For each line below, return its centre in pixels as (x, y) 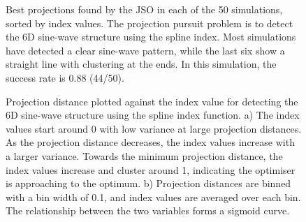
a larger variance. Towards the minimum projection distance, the (144, 155)
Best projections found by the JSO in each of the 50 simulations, (144, 9)
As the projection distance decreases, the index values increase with (150, 142)
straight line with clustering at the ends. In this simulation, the (141, 64)
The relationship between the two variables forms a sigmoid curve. (148, 210)
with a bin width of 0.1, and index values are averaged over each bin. (153, 197)
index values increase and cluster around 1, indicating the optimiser (151, 169)
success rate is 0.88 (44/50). (65, 77)
